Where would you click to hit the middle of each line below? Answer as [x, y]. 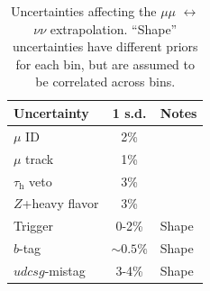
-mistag [65, 270]
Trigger [34, 226]
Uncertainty [51, 112]
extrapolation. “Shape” [114, 28]
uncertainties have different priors [105, 46]
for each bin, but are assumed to [105, 64]
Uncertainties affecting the [83, 11]
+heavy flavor [60, 203]
